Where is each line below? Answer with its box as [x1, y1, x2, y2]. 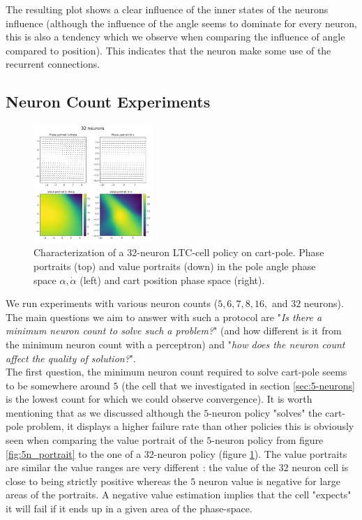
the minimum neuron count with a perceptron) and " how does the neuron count [6, 336, 345, 351]
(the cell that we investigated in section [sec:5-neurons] [121, 378, 355, 392]
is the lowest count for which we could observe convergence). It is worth [6, 392, 312, 406]
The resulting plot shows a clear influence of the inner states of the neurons [6, 2, 329, 16]
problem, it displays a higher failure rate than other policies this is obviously [26, 419, 354, 433]
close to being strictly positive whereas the [6, 473, 188, 488]
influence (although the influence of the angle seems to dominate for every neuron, [6, 15, 357, 30]
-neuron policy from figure [211, 433, 324, 447]
